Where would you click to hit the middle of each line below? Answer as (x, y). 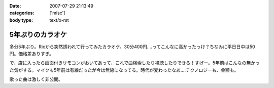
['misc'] (57, 13)
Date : (15, 6)
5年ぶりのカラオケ (38, 35)
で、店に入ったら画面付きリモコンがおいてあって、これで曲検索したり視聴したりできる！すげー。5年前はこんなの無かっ (134, 63)
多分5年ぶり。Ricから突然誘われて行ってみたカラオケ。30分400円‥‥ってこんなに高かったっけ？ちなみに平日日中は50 (132, 47)
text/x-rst (59, 20)
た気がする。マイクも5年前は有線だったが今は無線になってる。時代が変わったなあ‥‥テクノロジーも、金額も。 (124, 70)
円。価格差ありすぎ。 (32, 54)
